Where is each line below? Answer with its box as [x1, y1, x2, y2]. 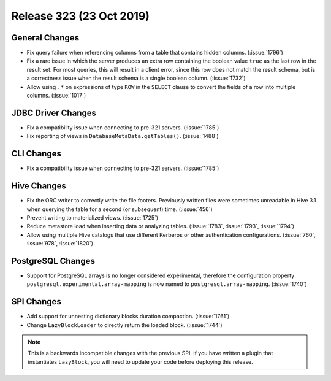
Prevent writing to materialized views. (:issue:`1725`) [26, 214, 159, 221]
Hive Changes [11, 181, 67, 191]
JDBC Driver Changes [11, 107, 97, 118]
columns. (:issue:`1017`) [26, 92, 86, 99]
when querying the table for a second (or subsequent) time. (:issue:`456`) [26, 206, 213, 213]
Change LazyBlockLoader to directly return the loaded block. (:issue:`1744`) [26, 321, 223, 328]
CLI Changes [11, 148, 61, 159]
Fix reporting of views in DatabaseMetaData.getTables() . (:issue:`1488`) [26, 133, 219, 140]
